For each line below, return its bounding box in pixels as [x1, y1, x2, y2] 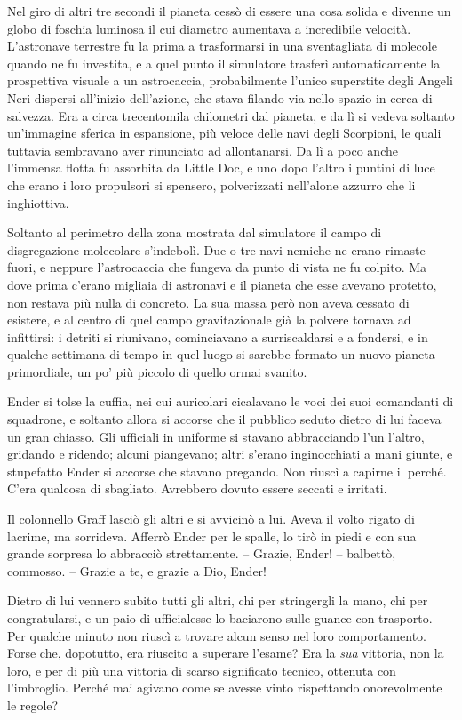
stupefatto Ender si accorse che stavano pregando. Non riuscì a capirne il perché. [7, 461, 447, 480]
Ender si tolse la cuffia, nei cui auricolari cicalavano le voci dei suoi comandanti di [7, 392, 454, 411]
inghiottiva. [7, 193, 69, 212]
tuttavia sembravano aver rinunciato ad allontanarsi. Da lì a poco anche [7, 140, 398, 159]
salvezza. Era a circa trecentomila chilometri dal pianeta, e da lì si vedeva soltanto [7, 106, 455, 124]
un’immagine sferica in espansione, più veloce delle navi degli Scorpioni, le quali [7, 124, 442, 142]
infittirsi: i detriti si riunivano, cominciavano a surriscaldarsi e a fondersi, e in [7, 327, 428, 346]
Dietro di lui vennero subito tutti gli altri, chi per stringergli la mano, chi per [7, 591, 428, 610]
